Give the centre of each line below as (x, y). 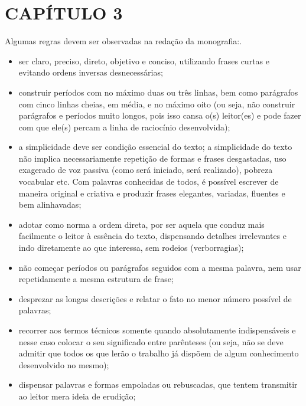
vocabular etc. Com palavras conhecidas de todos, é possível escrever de (149, 181)
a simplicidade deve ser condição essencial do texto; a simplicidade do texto (155, 147)
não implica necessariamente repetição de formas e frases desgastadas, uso (152, 158)
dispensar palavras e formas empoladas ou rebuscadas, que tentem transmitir (158, 384)
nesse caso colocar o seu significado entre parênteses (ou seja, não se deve (151, 341)
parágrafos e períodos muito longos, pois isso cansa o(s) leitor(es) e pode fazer (160, 115)
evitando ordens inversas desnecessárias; (91, 72)
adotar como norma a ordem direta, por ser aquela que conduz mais (141, 224)
